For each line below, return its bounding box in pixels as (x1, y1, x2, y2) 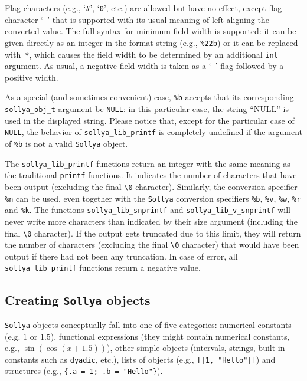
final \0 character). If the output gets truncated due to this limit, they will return (5, 226, 301, 239)
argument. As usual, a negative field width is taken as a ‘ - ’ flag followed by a (5, 60, 284, 72)
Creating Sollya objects (5, 290, 151, 308)
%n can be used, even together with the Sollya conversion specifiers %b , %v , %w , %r (5, 192, 301, 204)
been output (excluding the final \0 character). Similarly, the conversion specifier (5, 180, 298, 192)
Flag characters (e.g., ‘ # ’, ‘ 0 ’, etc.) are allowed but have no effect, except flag (5, 2, 282, 14)
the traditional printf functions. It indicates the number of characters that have (5, 169, 297, 181)
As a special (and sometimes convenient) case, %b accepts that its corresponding (5, 91, 294, 103)
